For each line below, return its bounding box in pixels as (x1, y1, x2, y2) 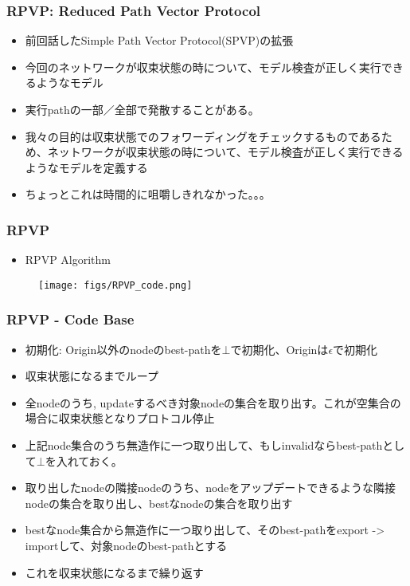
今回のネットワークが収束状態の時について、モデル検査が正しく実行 (25, 58, 381, 75)
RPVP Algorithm (25, 251, 111, 268)
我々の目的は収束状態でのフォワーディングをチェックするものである (25, 128, 381, 144)
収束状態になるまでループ (25, 368, 158, 384)
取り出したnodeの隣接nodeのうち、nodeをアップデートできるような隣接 (25, 479, 396, 496)
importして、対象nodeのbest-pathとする (25, 537, 228, 553)
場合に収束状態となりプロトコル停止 (25, 410, 215, 427)
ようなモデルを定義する (25, 159, 148, 175)
